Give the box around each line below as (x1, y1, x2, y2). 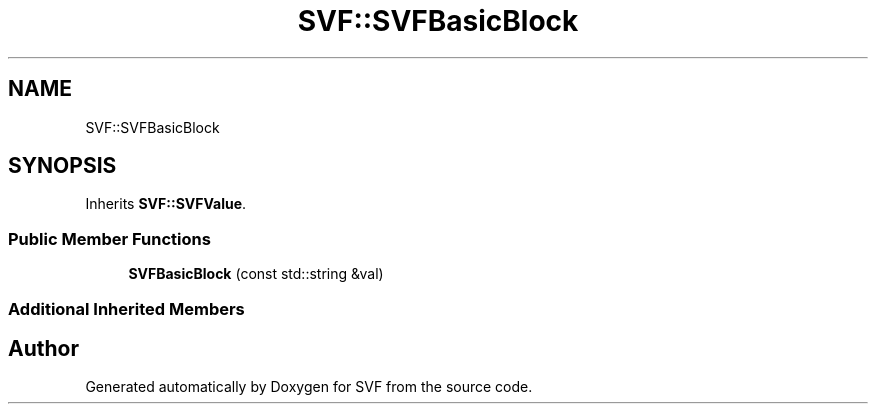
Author (8, 335, 79, 361)
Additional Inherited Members (8, 298, 245, 319)
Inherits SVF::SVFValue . (85, 195, 247, 213)
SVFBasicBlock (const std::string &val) (128, 265, 384, 283)
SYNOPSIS (8, 153, 117, 179)
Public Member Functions (8, 228, 211, 249)
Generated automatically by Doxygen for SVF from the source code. (85, 378, 533, 396)
